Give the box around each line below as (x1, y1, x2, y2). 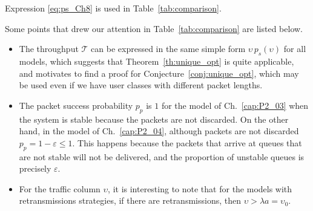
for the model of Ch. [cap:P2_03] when (161, 99, 309, 111)
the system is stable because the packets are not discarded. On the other (19, 112, 289, 125)
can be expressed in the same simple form (91, 42, 246, 55)
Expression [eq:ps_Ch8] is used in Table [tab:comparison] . (5, 2, 222, 14)
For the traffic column (19, 182, 100, 195)
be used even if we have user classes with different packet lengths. (19, 79, 263, 91)
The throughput (19, 42, 79, 55)
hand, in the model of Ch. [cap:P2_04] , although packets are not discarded (19, 125, 299, 137)
